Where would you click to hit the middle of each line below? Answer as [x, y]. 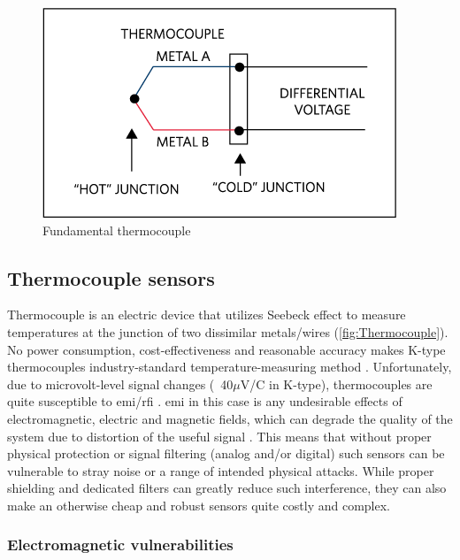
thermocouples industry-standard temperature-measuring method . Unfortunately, [230, 367]
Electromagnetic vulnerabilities [120, 545]
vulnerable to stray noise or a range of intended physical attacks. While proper [221, 470]
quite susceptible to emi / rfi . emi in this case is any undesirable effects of [205, 401]
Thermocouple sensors [111, 277]
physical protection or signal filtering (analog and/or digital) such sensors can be [226, 453]
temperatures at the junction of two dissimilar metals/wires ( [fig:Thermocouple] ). [228, 331]
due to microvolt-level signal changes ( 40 [120, 384]
